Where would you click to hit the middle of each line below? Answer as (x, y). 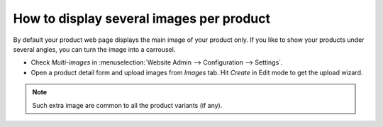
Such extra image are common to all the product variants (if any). (127, 105)
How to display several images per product (142, 18)
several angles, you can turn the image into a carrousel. (94, 49)
